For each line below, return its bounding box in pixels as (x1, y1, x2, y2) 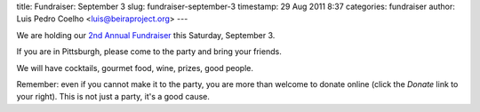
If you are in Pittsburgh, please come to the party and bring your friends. (16, 46, 282, 57)
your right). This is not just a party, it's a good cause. (16, 92, 211, 102)
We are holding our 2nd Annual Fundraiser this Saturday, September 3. (16, 29, 276, 40)
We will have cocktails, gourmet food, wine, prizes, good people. (16, 62, 253, 73)
